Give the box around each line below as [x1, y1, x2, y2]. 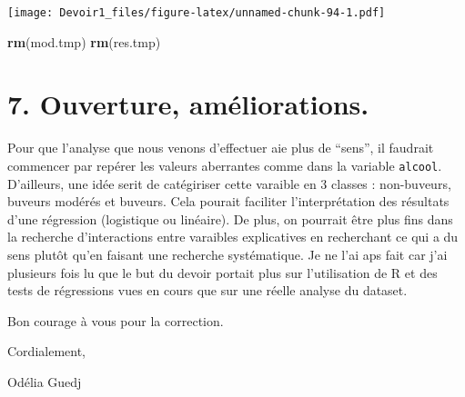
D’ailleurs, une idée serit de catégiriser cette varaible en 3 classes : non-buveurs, [7, 174, 451, 193]
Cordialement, [7, 342, 86, 361]
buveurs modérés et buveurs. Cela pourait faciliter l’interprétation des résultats [7, 192, 450, 211]
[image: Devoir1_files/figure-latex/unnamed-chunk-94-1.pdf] [7, 6, 386, 19]
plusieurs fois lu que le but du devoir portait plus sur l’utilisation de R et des [7, 263, 438, 282]
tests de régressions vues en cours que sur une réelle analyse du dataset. [7, 281, 408, 300]
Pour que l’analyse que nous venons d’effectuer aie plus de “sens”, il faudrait [7, 138, 434, 157]
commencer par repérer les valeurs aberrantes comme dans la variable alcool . [7, 155, 442, 174]
